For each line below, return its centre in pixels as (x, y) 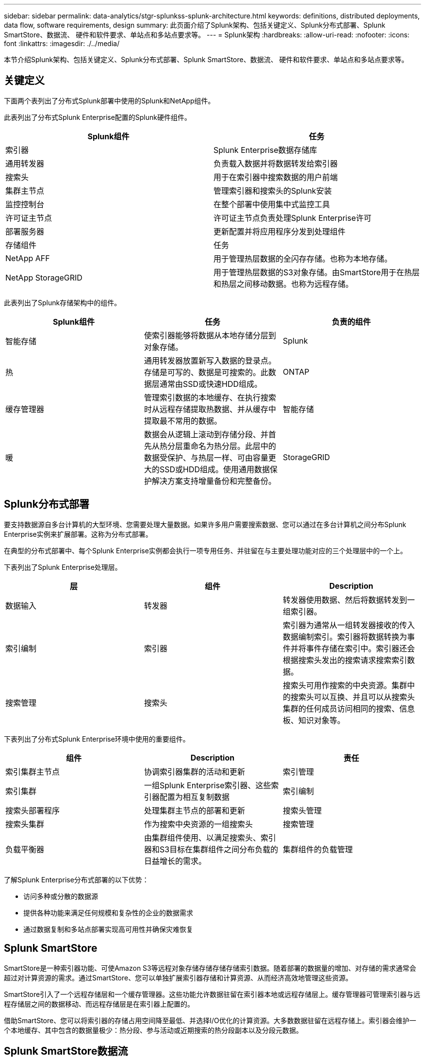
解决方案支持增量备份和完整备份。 (214, 481)
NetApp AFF (28, 258)
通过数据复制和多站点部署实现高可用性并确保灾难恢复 (108, 929)
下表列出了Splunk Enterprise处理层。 (63, 567)
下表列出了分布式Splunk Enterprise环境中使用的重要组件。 (97, 739)
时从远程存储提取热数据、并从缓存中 (210, 409)
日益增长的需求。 (175, 861)
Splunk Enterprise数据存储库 (265, 150)
